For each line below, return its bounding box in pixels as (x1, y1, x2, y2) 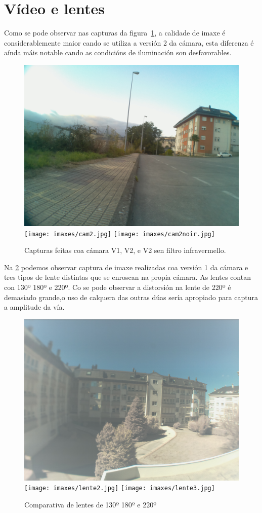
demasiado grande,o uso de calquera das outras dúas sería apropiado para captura (4, 291, 258, 302)
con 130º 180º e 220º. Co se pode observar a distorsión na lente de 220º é (4, 281, 231, 292)
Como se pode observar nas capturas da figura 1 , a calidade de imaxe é (4, 27, 226, 38)
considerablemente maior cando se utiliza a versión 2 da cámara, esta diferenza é (4, 37, 254, 48)
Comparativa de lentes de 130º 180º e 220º (24, 499, 157, 509)
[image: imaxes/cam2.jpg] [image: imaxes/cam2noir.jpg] (24, 230, 215, 238)
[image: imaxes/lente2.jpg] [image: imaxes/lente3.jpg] (24, 485, 215, 492)
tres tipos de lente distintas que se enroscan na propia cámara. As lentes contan (4, 272, 251, 282)
